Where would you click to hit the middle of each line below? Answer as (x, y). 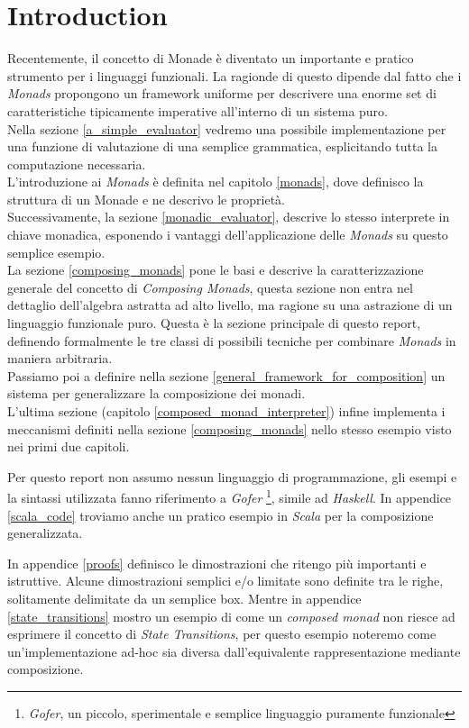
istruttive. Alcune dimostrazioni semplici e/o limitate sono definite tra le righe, (225, 581)
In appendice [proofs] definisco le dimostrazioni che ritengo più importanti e (217, 563)
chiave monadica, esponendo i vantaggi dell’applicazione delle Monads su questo (228, 235)
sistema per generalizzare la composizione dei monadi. (156, 393)
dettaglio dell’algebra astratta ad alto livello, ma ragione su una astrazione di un (230, 305)
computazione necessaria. (77, 164)
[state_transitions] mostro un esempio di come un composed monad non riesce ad (231, 616)
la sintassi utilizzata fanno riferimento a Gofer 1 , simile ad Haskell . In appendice (230, 496)
